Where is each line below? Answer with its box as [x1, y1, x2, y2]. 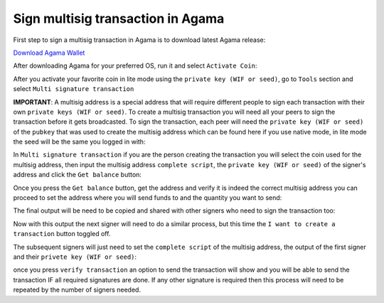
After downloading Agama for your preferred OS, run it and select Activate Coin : [13, 61, 257, 70]
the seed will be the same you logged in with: [13, 137, 146, 146]
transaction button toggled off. [13, 230, 111, 238]
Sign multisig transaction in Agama [13, 11, 225, 26]
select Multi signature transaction [13, 85, 134, 93]
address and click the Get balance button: [13, 171, 142, 179]
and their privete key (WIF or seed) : [13, 253, 137, 261]
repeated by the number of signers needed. [13, 285, 142, 294]
